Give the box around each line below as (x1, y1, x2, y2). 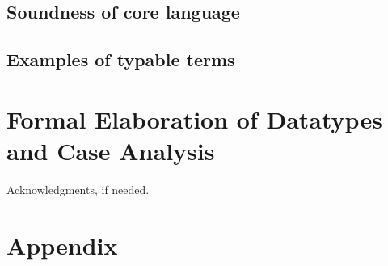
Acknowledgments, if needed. (6, 180, 150, 197)
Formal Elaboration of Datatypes (6, 102, 382, 135)
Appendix (6, 228, 118, 261)
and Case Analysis (6, 133, 215, 167)
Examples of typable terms (6, 47, 235, 72)
